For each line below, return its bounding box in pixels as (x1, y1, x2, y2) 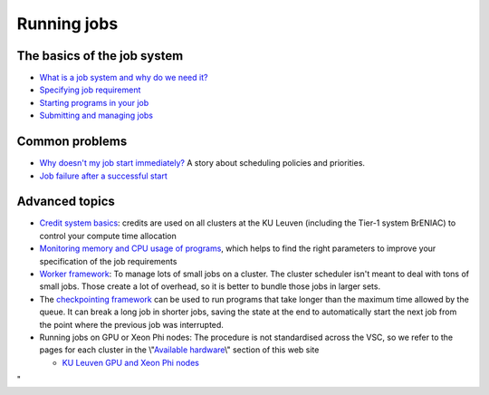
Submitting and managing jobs (39, 110, 154, 121)
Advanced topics (16, 194, 115, 209)
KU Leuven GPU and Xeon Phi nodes (62, 357, 199, 368)
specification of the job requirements (39, 255, 177, 266)
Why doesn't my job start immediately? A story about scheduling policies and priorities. (39, 158, 366, 169)
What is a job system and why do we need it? (39, 72, 208, 83)
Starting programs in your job (39, 97, 149, 108)
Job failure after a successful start (39, 170, 168, 181)
